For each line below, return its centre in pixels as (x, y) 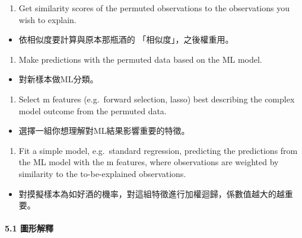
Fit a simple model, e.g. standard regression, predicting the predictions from (158, 150)
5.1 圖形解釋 (29, 228)
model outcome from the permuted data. (93, 110)
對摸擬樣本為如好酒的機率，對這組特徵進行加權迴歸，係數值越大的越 (152, 193)
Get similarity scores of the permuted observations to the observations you (154, 8)
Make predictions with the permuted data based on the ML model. (140, 59)
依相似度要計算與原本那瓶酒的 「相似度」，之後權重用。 (126, 39)
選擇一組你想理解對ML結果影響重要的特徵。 (104, 131)
